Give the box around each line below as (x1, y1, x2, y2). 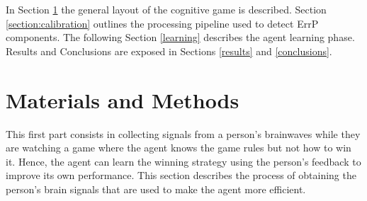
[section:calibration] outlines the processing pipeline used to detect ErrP (6, 16, 319, 30)
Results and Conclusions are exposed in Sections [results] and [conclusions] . (6, 43, 332, 58)
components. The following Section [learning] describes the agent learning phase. (6, 30, 355, 45)
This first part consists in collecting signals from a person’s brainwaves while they (6, 126, 361, 141)
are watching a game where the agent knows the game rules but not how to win (6, 140, 351, 155)
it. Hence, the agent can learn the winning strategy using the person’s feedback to (6, 154, 361, 168)
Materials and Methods (6, 85, 239, 114)
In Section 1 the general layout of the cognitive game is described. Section (6, 2, 327, 16)
